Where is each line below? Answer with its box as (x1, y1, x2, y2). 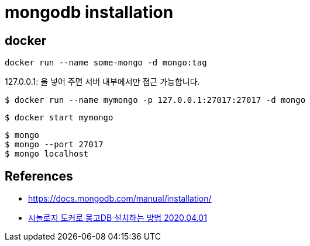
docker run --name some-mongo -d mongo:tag (5, 58, 207, 68)
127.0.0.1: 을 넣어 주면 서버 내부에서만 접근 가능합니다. (5, 77, 200, 87)
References (5, 168, 73, 183)
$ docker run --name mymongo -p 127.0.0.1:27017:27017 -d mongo (5, 95, 306, 105)
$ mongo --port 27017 (5, 140, 104, 150)
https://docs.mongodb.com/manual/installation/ (28, 193, 212, 204)
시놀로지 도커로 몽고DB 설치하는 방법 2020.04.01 (28, 213, 207, 223)
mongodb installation (5, 2, 174, 22)
